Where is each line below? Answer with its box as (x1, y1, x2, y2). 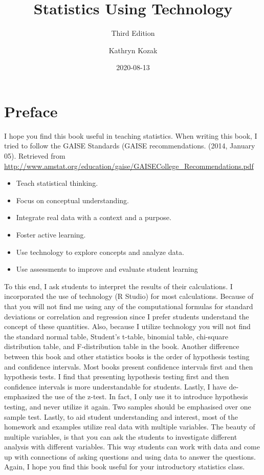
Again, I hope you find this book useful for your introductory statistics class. (4, 461, 245, 472)
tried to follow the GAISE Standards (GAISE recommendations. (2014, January (4, 140, 255, 151)
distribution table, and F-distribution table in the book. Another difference (4, 341, 239, 352)
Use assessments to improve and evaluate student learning (16, 264, 198, 274)
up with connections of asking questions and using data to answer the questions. (4, 451, 256, 462)
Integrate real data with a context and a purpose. (16, 212, 171, 223)
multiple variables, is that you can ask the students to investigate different (4, 431, 237, 442)
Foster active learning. (16, 229, 86, 240)
